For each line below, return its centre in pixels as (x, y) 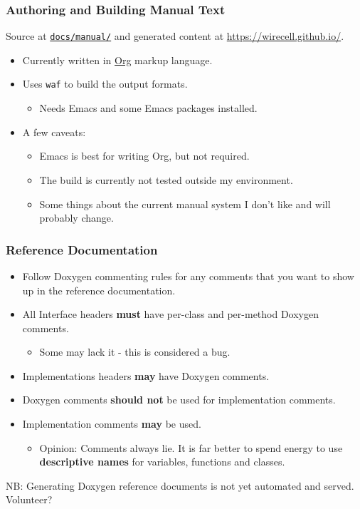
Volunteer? (29, 499)
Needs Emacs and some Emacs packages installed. (148, 108)
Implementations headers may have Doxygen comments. (146, 375)
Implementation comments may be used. (112, 424)
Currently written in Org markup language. (117, 60)
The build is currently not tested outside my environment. (166, 179)
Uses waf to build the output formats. (105, 84)
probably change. (76, 218)
